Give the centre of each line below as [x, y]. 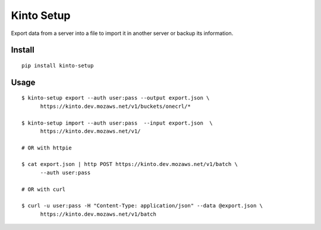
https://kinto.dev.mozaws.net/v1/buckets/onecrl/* [116, 106]
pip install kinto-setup [58, 66]
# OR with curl [44, 189]
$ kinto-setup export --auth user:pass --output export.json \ [116, 98]
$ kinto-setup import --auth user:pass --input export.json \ [117, 123]
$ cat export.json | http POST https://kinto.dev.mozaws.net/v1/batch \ [130, 164]
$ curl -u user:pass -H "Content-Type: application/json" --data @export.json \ [142, 206]
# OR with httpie [47, 148]
